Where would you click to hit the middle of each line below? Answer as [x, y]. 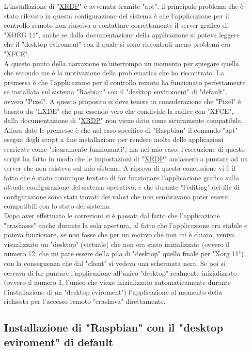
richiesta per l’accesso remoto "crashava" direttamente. [85, 301]
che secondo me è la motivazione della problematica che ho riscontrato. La [114, 73]
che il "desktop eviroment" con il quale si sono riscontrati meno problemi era [117, 44]
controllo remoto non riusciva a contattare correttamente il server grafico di [116, 25]
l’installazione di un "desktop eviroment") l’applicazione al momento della [113, 291]
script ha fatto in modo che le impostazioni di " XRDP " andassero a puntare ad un [126, 158]
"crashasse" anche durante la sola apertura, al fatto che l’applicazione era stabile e [126, 225]
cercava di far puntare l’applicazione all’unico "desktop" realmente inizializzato [120, 272]
